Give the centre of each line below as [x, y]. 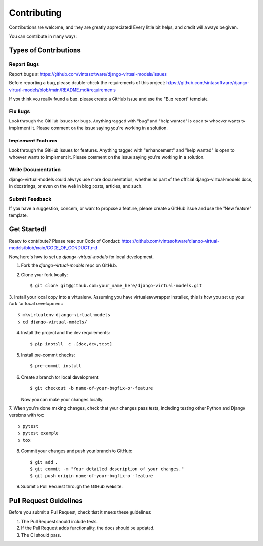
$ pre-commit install [56, 366]
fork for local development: [36, 304]
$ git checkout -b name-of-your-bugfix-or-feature [92, 388]
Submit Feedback [30, 199]
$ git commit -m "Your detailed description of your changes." [107, 469]
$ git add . [44, 462]
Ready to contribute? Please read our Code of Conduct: [65, 241]
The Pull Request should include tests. [60, 521]
